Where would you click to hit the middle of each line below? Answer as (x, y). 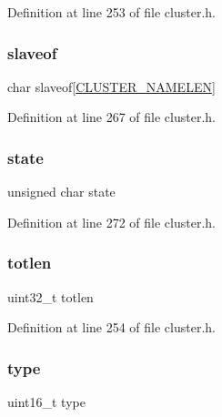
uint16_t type (46, 402)
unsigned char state (61, 192)
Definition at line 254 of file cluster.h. (111, 327)
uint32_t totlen (50, 296)
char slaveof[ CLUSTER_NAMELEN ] (111, 86)
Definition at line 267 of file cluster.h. (111, 117)
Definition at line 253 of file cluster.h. (111, 12)
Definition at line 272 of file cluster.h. (111, 222)
